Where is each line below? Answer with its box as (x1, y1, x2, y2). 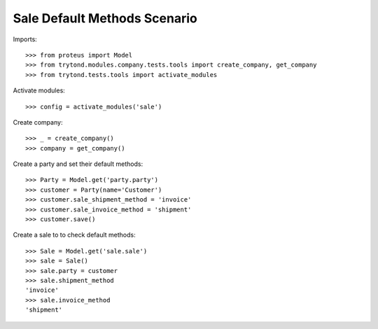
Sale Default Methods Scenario (13, 10, 197, 26)
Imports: (13, 35, 38, 43)
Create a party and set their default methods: (13, 160, 143, 168)
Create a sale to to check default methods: (13, 231, 136, 239)
